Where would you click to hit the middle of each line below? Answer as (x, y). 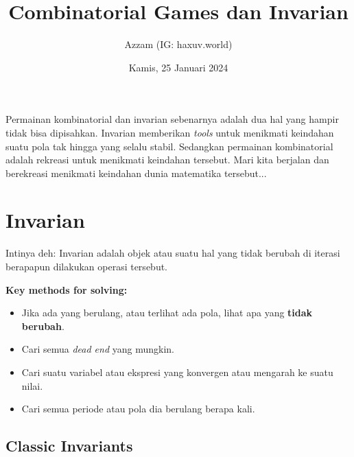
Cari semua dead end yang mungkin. (98, 349)
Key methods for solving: (67, 289)
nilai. (32, 385)
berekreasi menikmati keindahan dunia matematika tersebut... (136, 173)
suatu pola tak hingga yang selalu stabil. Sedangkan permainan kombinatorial (169, 146)
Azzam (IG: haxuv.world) (178, 44)
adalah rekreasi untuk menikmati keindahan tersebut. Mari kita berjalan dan (167, 160)
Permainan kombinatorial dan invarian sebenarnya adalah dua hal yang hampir (172, 119)
